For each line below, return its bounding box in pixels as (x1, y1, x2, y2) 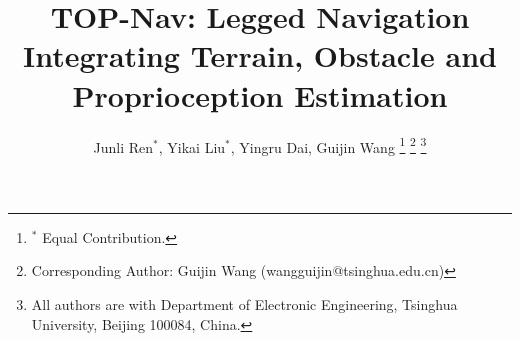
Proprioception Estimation (72, 74, 448, 115)
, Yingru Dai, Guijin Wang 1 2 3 (230, 133, 427, 157)
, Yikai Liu (158, 136, 226, 157)
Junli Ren (93, 136, 154, 157)
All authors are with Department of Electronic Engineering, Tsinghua (31, 293, 458, 314)
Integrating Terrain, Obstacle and (23, 35, 497, 76)
